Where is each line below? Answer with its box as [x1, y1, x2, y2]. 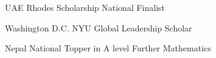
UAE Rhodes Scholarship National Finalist [5, 1, 165, 13]
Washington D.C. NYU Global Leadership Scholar [5, 21, 192, 34]
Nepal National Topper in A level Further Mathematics [5, 42, 211, 54]
